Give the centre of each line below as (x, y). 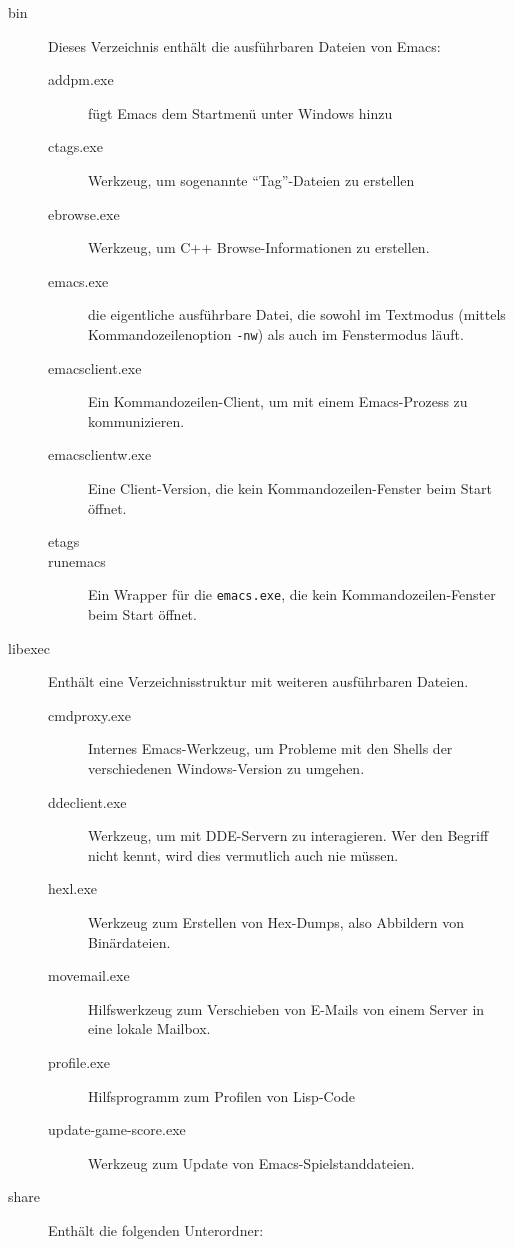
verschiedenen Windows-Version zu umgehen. (226, 767)
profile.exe (79, 1061)
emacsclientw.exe (100, 454)
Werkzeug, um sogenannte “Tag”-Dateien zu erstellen (251, 179)
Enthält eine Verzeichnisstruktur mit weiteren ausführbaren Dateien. (258, 681)
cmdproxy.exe (89, 714)
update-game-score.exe (117, 1129)
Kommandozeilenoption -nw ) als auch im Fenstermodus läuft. (276, 333)
